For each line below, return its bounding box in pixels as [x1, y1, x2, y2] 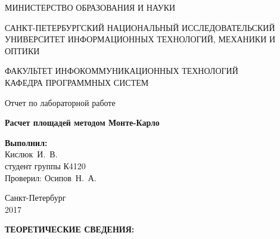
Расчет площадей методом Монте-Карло [5, 116, 160, 129]
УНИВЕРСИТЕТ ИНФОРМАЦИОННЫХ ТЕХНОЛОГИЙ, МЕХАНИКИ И [5, 33, 276, 45]
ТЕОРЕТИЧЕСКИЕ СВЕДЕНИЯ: [5, 223, 135, 235]
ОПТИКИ [5, 44, 40, 57]
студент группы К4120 [5, 159, 86, 172]
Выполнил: [5, 136, 48, 148]
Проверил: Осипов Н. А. [5, 171, 97, 184]
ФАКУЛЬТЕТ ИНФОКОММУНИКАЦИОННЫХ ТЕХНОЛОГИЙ [5, 64, 238, 77]
